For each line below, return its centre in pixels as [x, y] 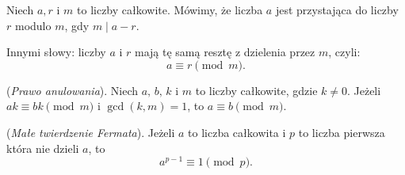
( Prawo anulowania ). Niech [73, 90]
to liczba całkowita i [237, 132]
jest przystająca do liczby [337, 10]
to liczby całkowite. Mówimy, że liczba [170, 10]
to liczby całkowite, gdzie [256, 90]
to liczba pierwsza [342, 132]
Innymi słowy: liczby [56, 52]
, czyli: [344, 52]
